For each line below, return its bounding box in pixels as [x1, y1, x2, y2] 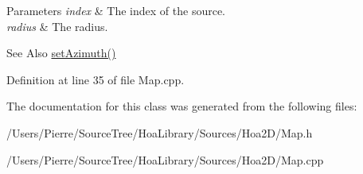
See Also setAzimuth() [6, 44, 116, 61]
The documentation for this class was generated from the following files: [6, 98, 357, 114]
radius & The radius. [6, 17, 108, 34]
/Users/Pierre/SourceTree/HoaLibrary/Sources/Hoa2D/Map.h [6, 124, 313, 141]
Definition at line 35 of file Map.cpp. [6, 71, 185, 87]
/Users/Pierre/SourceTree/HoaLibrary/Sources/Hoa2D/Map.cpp [6, 151, 324, 168]
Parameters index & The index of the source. [6, 2, 226, 18]
